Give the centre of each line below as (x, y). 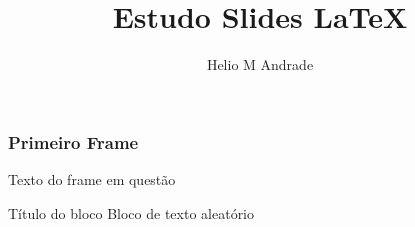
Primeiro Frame (73, 141)
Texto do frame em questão (92, 179)
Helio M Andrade (260, 64)
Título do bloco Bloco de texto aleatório (131, 212)
